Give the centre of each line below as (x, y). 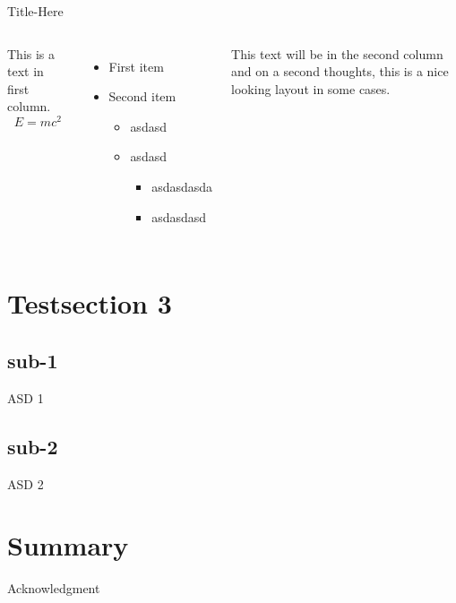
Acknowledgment (54, 588)
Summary (68, 545)
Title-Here (35, 11)
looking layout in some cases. (311, 88)
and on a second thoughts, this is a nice (340, 71)
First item (136, 66)
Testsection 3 (90, 303)
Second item (142, 96)
